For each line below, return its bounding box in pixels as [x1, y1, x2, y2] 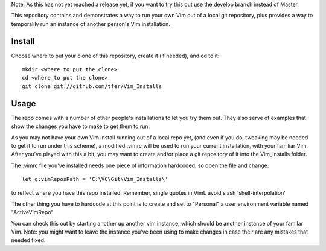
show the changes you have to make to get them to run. [11, 122, 150, 130]
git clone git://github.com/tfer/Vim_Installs [22, 83, 162, 90]
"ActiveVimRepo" [11, 209, 54, 216]
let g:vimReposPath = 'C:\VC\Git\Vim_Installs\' [22, 176, 168, 183]
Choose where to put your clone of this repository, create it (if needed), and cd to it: [11, 52, 220, 59]
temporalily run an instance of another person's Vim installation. [11, 20, 170, 27]
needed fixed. [11, 237, 46, 244]
